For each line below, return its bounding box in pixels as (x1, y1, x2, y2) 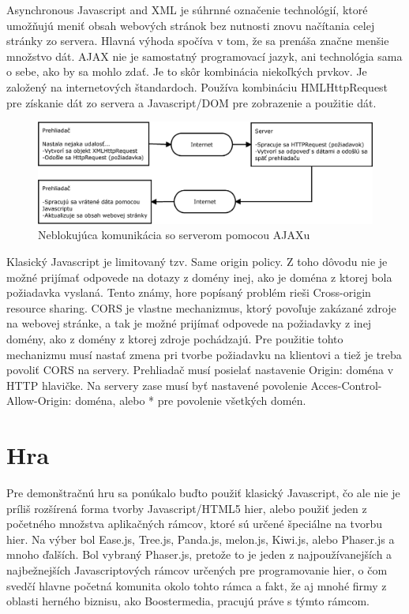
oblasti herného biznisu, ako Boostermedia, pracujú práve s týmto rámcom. (6, 593, 370, 609)
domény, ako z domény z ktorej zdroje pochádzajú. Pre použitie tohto (6, 330, 343, 346)
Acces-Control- (310, 376, 382, 393)
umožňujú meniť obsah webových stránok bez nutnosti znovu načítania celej (6, 17, 375, 33)
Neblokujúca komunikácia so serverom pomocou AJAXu (38, 227, 310, 243)
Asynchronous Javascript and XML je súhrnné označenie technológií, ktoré (6, 2, 368, 17)
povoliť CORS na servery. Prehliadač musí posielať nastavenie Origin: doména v (6, 361, 394, 378)
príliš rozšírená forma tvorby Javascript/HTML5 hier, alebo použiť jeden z (6, 500, 367, 516)
